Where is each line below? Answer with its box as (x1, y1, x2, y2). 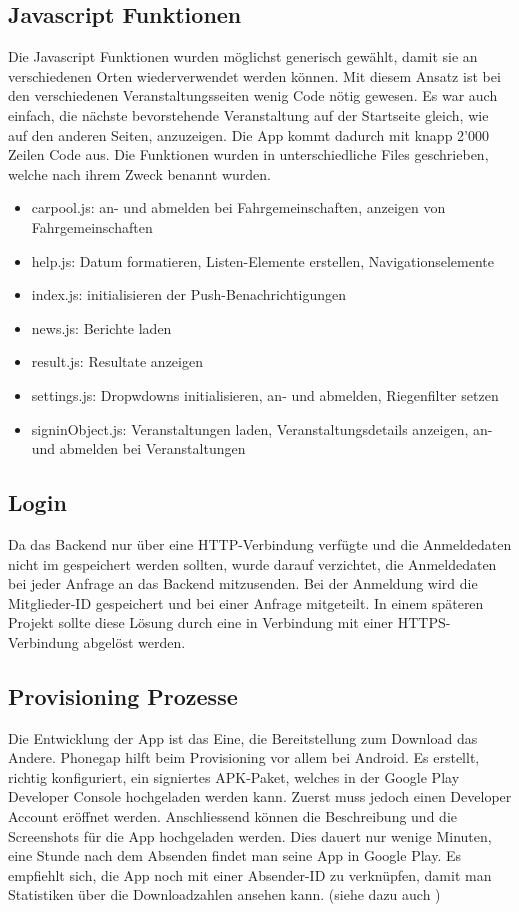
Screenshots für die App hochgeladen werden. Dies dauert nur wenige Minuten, (8, 825, 492, 846)
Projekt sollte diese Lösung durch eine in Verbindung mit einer (8, 612, 394, 633)
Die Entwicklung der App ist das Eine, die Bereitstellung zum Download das (8, 727, 478, 748)
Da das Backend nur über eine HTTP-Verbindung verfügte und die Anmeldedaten (8, 533, 512, 554)
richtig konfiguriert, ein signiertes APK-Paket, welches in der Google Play (8, 766, 460, 787)
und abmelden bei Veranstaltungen (31, 438, 246, 459)
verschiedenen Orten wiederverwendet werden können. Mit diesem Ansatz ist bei (8, 65, 501, 86)
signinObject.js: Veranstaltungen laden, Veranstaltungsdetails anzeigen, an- (31, 418, 493, 439)
